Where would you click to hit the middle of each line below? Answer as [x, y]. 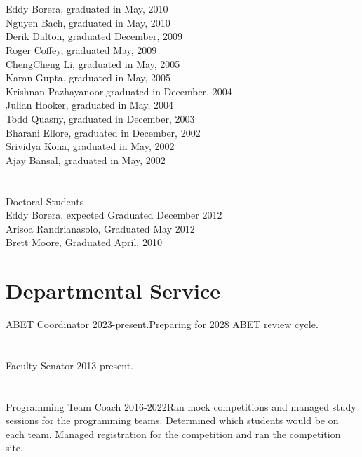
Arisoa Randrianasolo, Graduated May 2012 [100, 228]
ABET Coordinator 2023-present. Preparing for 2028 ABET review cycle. [162, 324]
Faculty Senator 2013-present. [69, 365]
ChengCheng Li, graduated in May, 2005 [93, 63]
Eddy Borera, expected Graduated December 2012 [114, 215]
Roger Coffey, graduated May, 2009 [81, 49]
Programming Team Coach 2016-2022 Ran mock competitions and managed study [181, 406]
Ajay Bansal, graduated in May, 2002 [86, 159]
